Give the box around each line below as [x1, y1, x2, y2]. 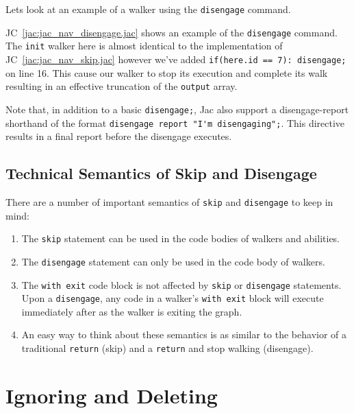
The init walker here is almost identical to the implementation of [5, 38, 283, 53]
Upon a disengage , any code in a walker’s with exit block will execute [21, 291, 324, 305]
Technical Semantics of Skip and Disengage [5, 163, 317, 184]
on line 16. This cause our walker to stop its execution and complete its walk [5, 65, 328, 80]
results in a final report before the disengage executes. [5, 129, 232, 143]
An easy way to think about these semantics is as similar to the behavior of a [21, 327, 347, 342]
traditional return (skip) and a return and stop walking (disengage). [21, 341, 314, 355]
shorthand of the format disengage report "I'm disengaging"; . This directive [5, 115, 345, 130]
